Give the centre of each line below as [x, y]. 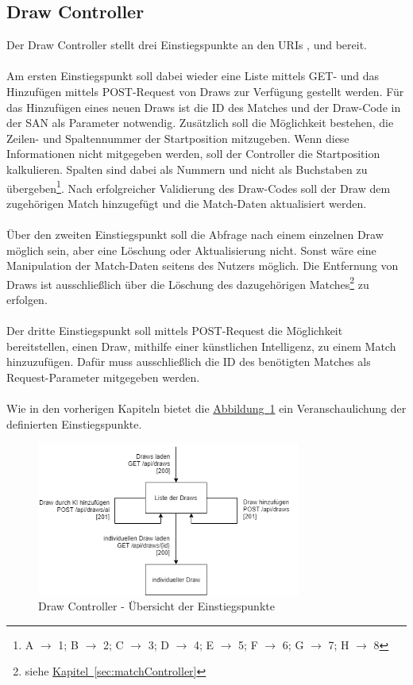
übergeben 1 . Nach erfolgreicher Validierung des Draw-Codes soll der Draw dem [199, 187]
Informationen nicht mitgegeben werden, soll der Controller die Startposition [193, 154]
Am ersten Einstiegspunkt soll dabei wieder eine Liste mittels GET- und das [193, 76]
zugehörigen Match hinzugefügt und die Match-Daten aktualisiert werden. [187, 203]
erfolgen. [27, 300]
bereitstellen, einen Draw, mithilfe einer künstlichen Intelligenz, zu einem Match [201, 346]
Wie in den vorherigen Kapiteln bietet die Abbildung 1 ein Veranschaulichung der [206, 408]
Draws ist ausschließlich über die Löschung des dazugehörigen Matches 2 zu [188, 283]
